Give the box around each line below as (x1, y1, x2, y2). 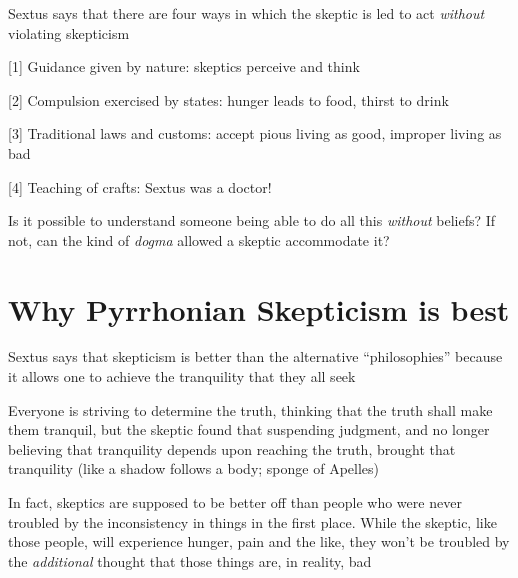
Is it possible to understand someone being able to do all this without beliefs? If (8, 210, 496, 231)
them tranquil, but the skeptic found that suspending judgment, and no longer (8, 419, 490, 440)
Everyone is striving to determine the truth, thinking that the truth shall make (8, 399, 493, 420)
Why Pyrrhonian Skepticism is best (8, 288, 510, 329)
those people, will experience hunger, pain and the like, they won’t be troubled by (8, 531, 510, 552)
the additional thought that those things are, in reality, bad (8, 550, 372, 571)
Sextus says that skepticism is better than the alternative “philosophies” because (8, 346, 503, 367)
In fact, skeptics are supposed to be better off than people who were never (8, 492, 462, 513)
